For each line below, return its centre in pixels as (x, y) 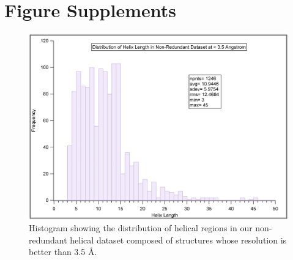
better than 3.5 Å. (63, 252)
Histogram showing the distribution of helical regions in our (141, 228)
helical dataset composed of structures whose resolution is (178, 240)
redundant (48, 240)
